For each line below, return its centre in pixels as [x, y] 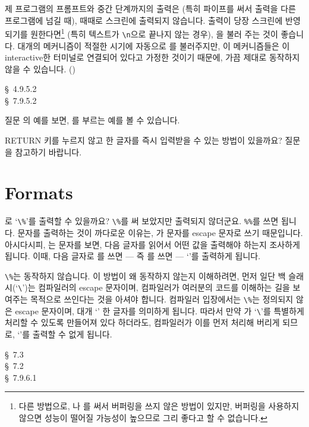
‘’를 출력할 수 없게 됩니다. [65, 334]
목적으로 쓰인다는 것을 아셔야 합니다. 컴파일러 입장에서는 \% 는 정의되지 [162, 299]
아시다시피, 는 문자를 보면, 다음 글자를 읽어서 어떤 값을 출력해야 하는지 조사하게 [152, 244]
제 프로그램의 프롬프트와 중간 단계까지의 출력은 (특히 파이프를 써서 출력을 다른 [150, 8]
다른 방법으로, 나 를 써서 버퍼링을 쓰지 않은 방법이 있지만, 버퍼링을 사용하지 [159, 406]
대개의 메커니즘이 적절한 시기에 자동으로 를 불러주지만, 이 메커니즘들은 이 [154, 45]
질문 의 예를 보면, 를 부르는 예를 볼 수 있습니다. [92, 120]
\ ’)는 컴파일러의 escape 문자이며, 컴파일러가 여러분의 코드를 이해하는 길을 [154, 287]
